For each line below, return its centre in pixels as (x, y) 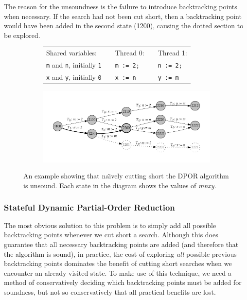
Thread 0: (130, 53)
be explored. (22, 35)
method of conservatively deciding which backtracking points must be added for (123, 282)
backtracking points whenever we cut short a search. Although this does (111, 235)
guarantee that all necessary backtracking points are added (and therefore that (121, 244)
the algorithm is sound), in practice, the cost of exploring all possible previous (120, 254)
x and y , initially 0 (74, 77)
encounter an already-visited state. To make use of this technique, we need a (118, 273)
